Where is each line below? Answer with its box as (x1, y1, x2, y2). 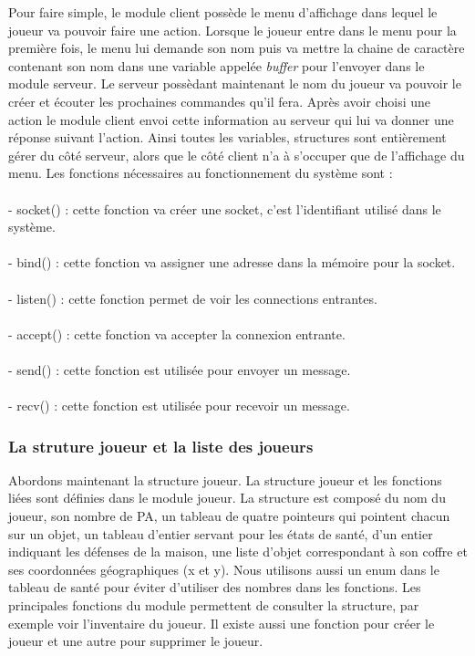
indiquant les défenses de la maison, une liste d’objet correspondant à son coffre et (8, 542, 468, 561)
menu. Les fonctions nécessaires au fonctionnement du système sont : (8, 163, 393, 182)
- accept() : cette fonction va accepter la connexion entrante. (8, 324, 346, 343)
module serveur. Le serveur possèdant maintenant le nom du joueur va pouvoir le (8, 74, 461, 93)
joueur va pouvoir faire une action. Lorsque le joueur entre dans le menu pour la (8, 20, 457, 39)
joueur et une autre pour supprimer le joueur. (8, 631, 263, 651)
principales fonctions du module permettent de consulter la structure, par (8, 596, 419, 615)
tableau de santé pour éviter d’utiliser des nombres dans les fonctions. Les (8, 578, 421, 597)
